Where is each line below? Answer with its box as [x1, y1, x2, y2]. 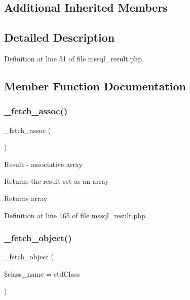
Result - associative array [4, 158, 83, 169]
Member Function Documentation [4, 78, 186, 93]
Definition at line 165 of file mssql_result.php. [4, 210, 147, 220]
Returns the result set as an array [4, 176, 109, 186]
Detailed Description [4, 29, 115, 45]
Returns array [4, 192, 48, 203]
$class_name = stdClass [4, 268, 80, 279]
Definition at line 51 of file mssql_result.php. [4, 53, 144, 63]
